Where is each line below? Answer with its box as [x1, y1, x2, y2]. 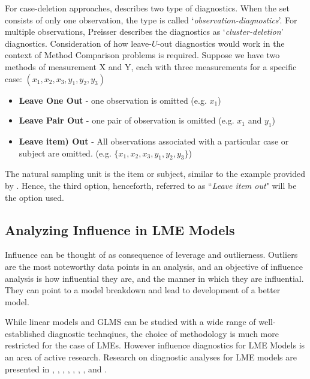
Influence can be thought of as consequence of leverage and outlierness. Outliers [5, 248, 298, 261]
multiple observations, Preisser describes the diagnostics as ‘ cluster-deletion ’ [5, 25, 284, 38]
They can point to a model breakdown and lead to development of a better [5, 284, 281, 296]
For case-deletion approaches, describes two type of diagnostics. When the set [5, 2, 290, 14]
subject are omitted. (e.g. [19, 146, 112, 159]
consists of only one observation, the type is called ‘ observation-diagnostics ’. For [5, 13, 297, 26]
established [5, 327, 46, 339]
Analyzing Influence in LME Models [5, 220, 235, 239]
